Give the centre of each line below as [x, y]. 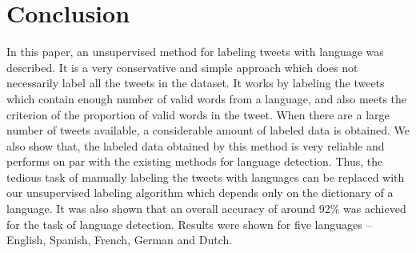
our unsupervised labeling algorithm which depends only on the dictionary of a [200, 193]
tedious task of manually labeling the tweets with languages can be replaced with [206, 177]
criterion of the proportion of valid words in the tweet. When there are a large [198, 114]
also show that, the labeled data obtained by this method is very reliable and [196, 145]
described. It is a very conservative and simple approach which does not [182, 67]
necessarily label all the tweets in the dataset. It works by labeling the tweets [196, 83]
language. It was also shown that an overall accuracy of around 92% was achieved [206, 209]
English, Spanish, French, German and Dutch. [120, 240]
